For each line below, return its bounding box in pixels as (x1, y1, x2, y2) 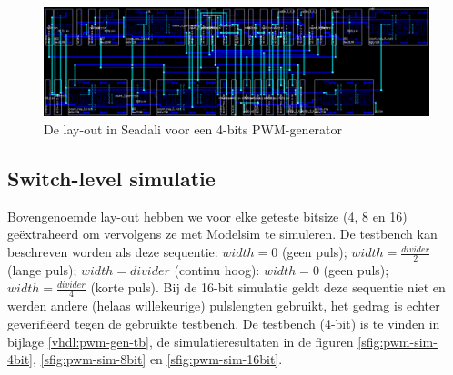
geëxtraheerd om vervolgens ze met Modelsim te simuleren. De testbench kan (7, 224, 438, 243)
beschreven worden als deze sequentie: (7, 242, 218, 262)
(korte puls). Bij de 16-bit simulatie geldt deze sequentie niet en (90, 278, 446, 297)
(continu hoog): (174, 260, 260, 279)
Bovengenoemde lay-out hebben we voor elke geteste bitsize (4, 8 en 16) (7, 206, 408, 225)
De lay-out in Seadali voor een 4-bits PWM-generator (44, 120, 343, 139)
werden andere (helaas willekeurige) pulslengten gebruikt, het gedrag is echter (7, 296, 440, 315)
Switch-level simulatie (7, 164, 216, 192)
